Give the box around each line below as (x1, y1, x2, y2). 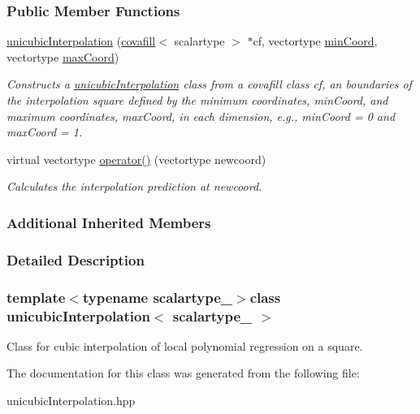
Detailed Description (6, 249, 145, 270)
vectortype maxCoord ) (6, 48, 119, 65)
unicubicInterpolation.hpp (6, 391, 136, 408)
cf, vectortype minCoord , (253, 32, 378, 50)
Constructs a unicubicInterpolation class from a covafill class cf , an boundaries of (6, 75, 412, 93)
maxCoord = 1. (6, 123, 83, 140)
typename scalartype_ (82, 287, 233, 307)
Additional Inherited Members (6, 212, 211, 232)
